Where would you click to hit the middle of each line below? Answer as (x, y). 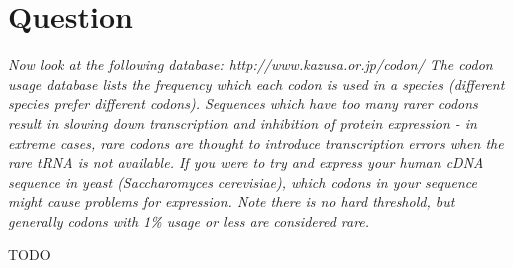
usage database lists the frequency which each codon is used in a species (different (256, 83)
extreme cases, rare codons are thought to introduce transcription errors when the (256, 142)
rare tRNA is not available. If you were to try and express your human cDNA (246, 162)
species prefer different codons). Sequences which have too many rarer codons (243, 103)
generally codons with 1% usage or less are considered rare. (189, 220)
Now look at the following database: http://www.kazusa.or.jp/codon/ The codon (250, 64)
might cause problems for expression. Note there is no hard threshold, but (231, 201)
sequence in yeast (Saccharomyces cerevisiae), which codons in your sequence (242, 181)
